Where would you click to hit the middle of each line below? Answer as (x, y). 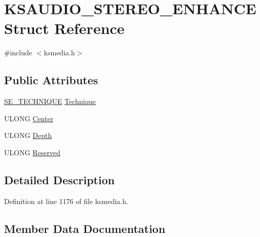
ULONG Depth (28, 135)
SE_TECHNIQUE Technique (50, 101)
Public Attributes (51, 80)
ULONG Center (29, 118)
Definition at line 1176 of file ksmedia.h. (66, 201)
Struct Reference (64, 28)
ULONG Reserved (32, 152)
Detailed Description (60, 179)
